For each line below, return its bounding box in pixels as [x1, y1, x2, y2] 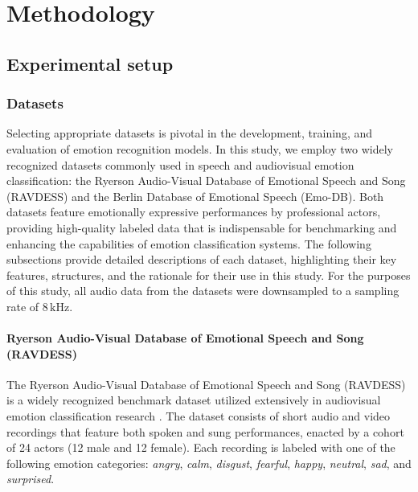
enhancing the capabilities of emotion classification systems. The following [6, 235, 371, 252]
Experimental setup [6, 51, 174, 76]
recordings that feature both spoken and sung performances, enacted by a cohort [6, 423, 404, 440]
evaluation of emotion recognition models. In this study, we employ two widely [6, 140, 393, 157]
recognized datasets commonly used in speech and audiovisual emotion [6, 156, 354, 173]
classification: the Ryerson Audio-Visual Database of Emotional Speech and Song [6, 172, 406, 189]
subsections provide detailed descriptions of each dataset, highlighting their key [6, 251, 397, 268]
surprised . [6, 470, 55, 487]
